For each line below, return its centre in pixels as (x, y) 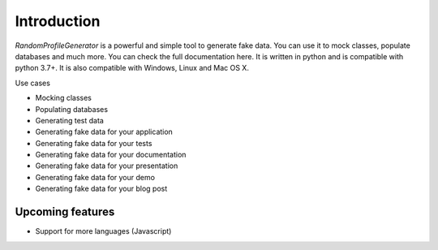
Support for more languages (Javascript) (103, 231)
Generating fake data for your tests (94, 143)
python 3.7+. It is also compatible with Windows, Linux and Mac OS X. (132, 68)
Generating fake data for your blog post (101, 189)
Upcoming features (65, 212)
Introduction (58, 21)
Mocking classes (64, 98)
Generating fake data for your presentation (107, 166)
